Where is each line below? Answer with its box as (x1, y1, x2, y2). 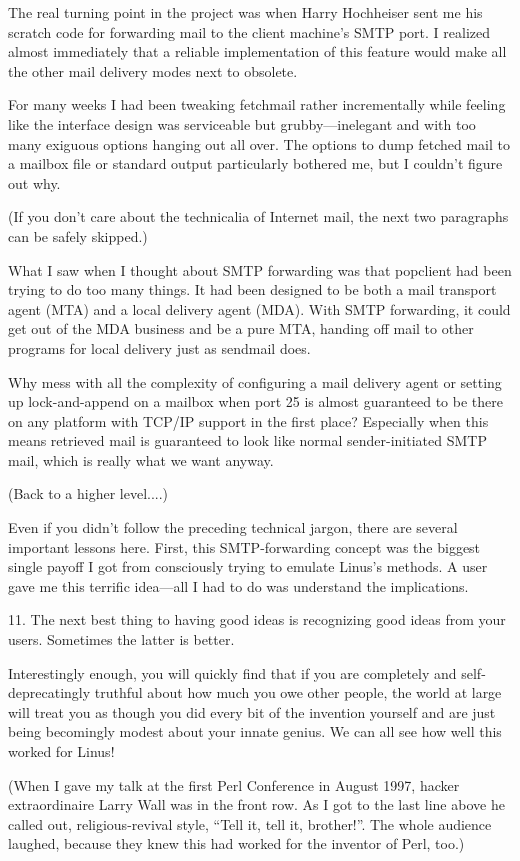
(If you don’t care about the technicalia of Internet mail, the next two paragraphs (8, 206, 509, 227)
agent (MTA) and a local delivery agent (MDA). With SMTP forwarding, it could (8, 298, 511, 319)
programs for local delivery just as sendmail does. (8, 337, 311, 358)
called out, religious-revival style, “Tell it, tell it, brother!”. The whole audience (8, 813, 492, 834)
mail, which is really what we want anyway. (8, 449, 274, 470)
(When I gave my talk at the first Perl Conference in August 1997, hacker (8, 774, 460, 795)
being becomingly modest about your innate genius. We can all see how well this (8, 721, 502, 742)
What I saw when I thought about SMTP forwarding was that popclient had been (8, 259, 512, 280)
